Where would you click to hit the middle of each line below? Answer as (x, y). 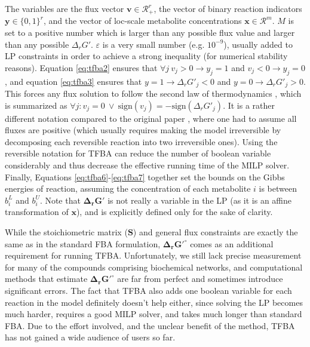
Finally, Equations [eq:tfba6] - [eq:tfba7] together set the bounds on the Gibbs (145, 176)
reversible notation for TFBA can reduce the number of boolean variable (138, 153)
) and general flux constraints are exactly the (215, 232)
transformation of (37, 212)
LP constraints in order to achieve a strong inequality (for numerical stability (146, 56)
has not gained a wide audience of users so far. (90, 337)
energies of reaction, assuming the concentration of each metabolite (128, 188)
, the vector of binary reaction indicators (228, 8)
